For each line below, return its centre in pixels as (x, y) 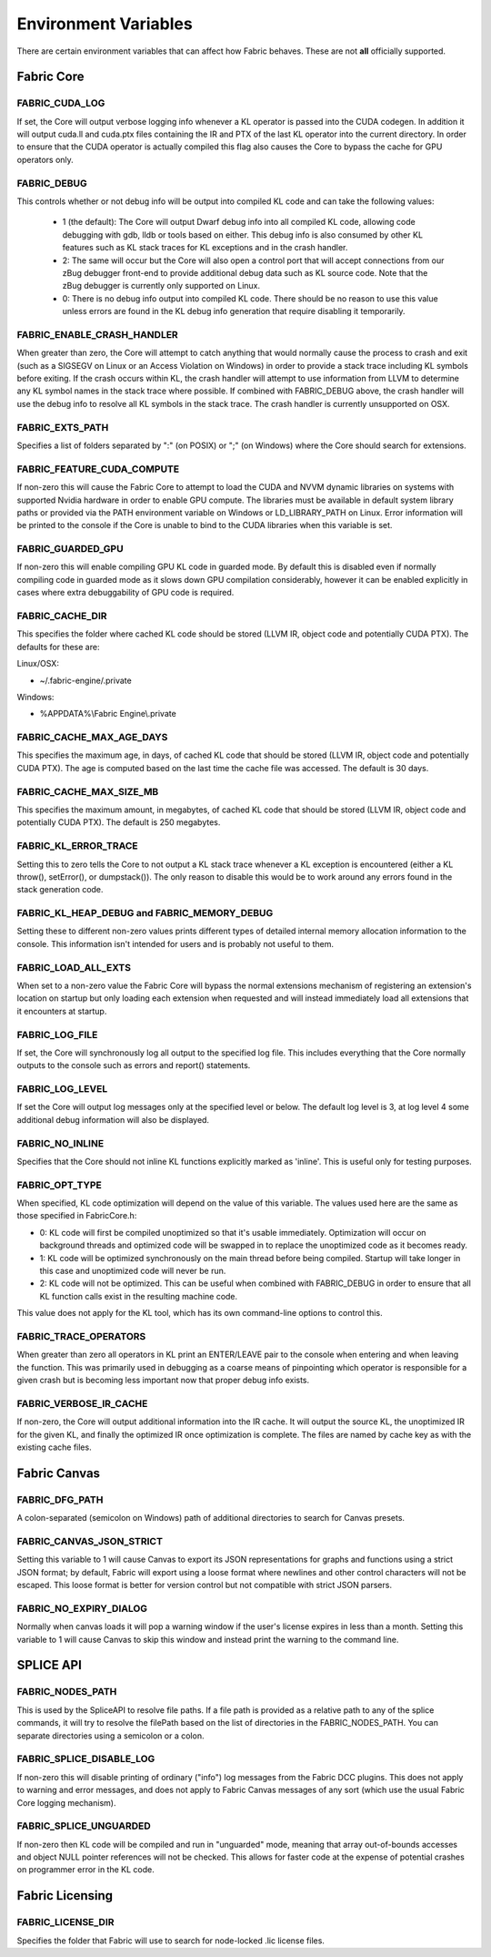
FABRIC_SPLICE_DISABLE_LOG (86, 1759)
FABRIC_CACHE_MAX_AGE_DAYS (92, 738)
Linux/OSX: (38, 664)
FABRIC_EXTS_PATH (63, 427)
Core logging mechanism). (66, 1802)
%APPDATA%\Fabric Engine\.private (108, 714)
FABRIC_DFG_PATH (60, 1500)
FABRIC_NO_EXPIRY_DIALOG (82, 1608)
